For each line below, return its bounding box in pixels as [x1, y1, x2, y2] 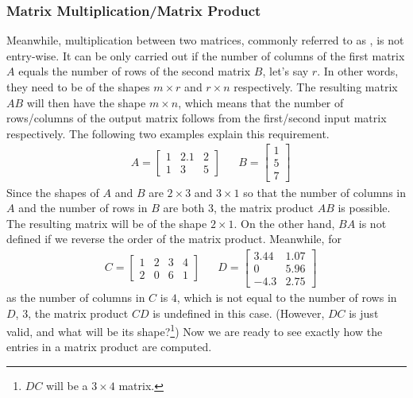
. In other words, [317, 63, 399, 79]
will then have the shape [26, 94, 146, 110]
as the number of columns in [6, 289, 145, 305]
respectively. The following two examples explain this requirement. [6, 125, 330, 141]
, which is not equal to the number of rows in [176, 289, 397, 305]
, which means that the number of [178, 94, 344, 110]
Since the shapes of [6, 184, 99, 200]
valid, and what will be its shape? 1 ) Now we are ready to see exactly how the [6, 321, 383, 339]
